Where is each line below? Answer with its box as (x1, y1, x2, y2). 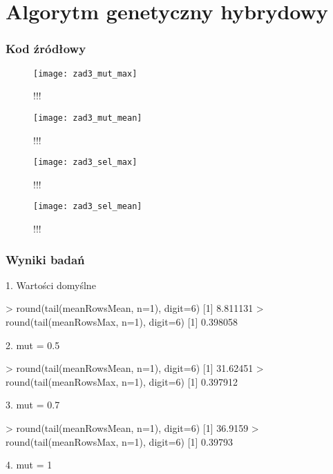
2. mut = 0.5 (6, 337, 60, 352)
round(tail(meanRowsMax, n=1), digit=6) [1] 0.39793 (6, 434, 233, 448)
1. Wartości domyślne (6, 277, 96, 292)
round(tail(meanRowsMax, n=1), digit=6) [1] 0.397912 (6, 374, 238, 388)
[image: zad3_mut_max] (33, 68, 137, 79)
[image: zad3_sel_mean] (33, 201, 142, 212)
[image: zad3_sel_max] (33, 157, 137, 168)
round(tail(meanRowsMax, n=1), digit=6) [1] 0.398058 (6, 315, 238, 328)
